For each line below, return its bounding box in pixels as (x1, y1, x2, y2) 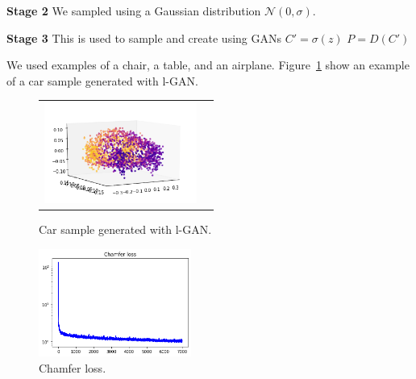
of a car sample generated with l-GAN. (6, 72, 198, 89)
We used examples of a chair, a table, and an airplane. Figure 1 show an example (6, 56, 410, 73)
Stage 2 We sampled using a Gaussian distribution (6, 2, 261, 19)
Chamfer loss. (39, 359, 106, 376)
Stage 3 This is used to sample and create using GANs (6, 29, 281, 46)
